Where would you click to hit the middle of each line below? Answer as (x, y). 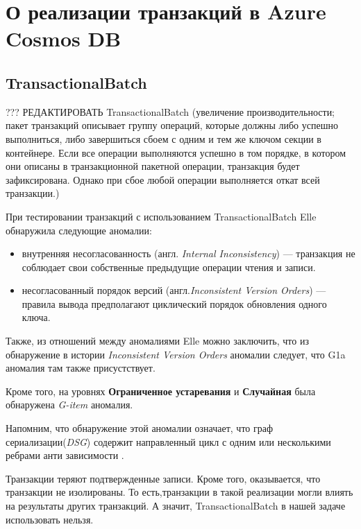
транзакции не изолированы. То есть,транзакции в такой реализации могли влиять (179, 492)
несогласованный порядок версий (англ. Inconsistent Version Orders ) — (174, 290)
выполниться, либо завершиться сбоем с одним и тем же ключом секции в (163, 138)
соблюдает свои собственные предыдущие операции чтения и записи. (169, 267)
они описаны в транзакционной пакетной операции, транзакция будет (153, 166)
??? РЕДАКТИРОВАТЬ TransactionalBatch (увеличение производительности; (170, 111)
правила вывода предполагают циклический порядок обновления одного (174, 303)
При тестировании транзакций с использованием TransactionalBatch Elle (161, 216)
